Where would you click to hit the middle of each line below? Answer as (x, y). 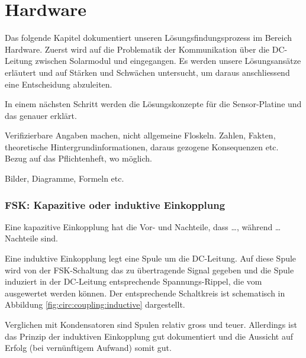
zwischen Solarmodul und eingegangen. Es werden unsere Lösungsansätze (168, 61)
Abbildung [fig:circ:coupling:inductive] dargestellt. (95, 304)
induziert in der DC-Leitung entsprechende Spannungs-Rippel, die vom (133, 281)
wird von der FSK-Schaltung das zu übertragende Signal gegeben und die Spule (149, 270)
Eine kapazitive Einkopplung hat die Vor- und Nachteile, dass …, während (139, 226)
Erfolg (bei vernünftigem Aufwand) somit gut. (88, 348)
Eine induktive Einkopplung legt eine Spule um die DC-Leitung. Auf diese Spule (151, 258)
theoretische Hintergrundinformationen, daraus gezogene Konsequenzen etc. (142, 146)
